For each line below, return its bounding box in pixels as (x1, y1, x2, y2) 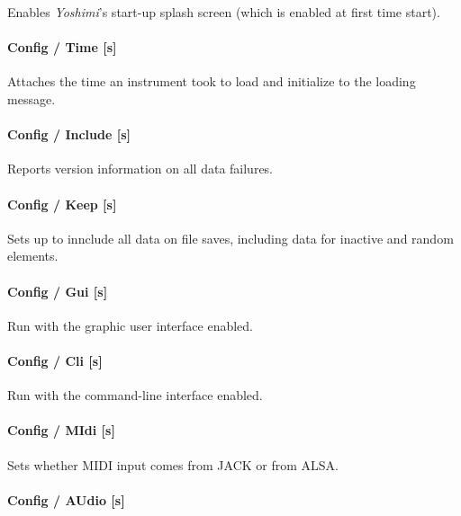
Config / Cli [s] (7, 351, 103, 369)
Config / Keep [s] (7, 194, 117, 213)
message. (7, 89, 56, 108)
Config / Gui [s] (7, 281, 108, 300)
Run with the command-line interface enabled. (7, 386, 263, 405)
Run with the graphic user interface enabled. (7, 316, 254, 334)
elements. (7, 246, 59, 265)
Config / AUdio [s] (7, 490, 125, 509)
